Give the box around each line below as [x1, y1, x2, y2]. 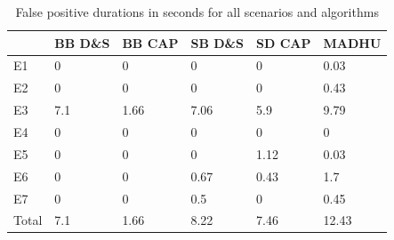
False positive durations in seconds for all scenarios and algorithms [15, 3, 379, 20]
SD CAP [256, 33, 311, 52]
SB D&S [190, 33, 245, 52]
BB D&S [54, 33, 110, 52]
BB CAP [122, 33, 179, 52]
